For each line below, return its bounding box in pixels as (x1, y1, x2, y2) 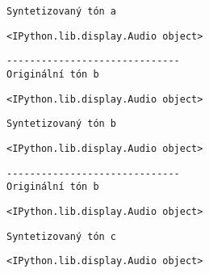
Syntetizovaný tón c (6, 230, 117, 242)
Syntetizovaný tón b (6, 118, 117, 130)
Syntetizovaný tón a (6, 6, 117, 17)
